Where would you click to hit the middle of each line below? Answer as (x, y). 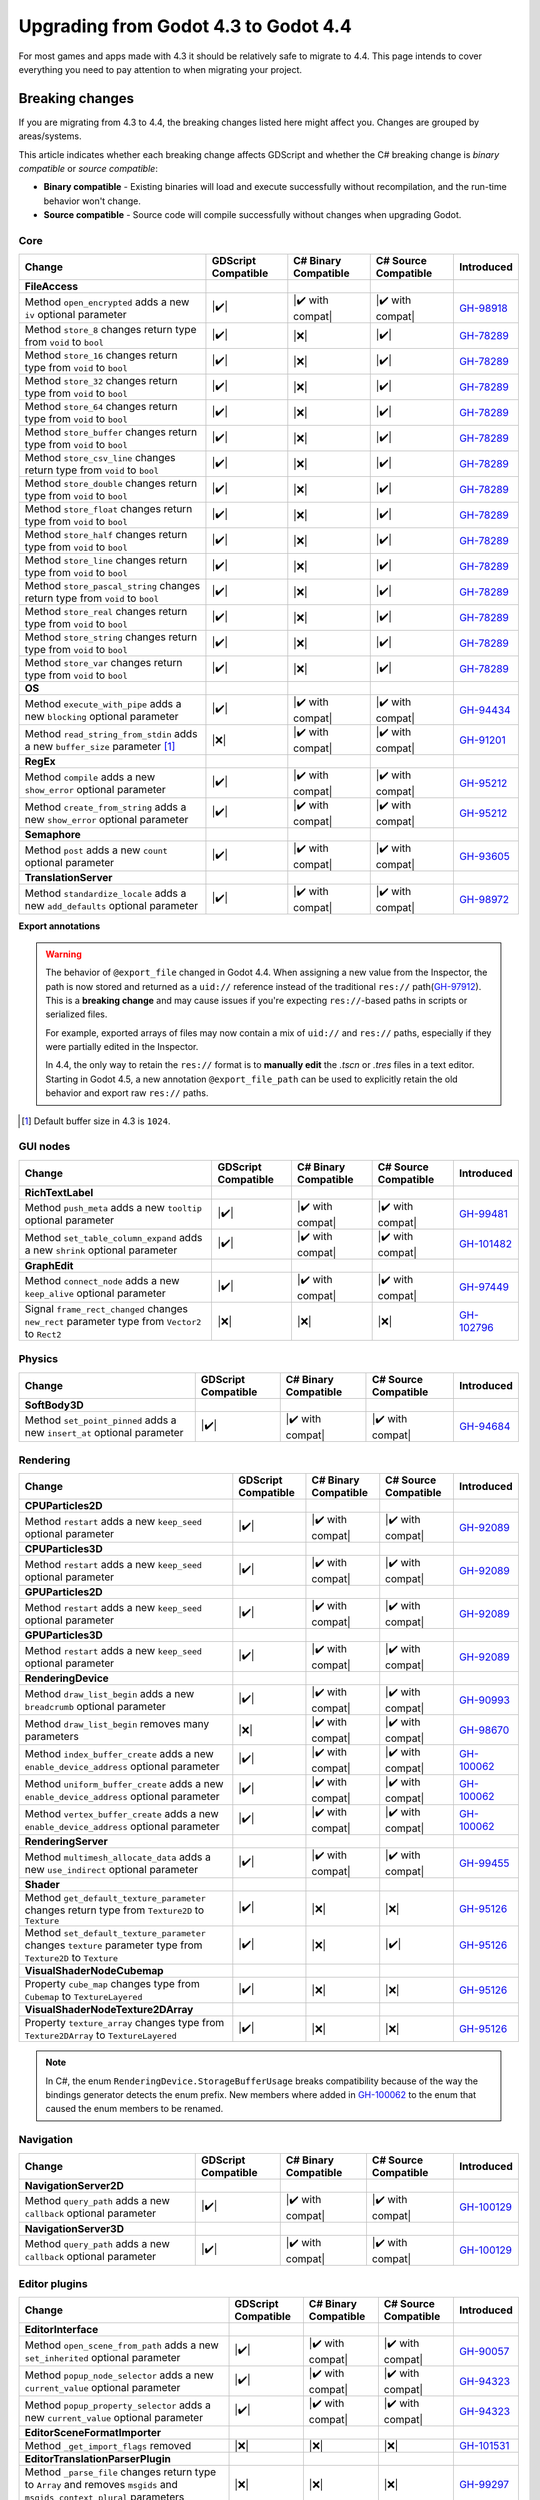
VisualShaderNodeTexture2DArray (109, 2010)
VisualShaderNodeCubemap (94, 1971)
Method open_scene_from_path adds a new (121, 2345)
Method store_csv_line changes (100, 458)
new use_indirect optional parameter (111, 1869)
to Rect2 (43, 1333)
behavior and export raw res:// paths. (127, 1093)
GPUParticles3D (64, 1635)
